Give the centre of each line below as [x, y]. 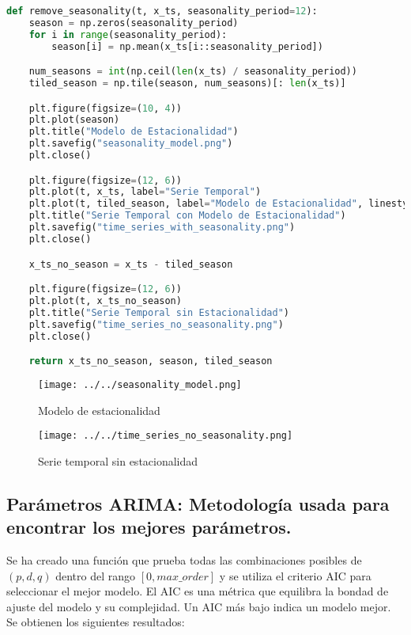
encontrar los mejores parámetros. [149, 527]
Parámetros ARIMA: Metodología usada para [198, 503]
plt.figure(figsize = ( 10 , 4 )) [105, 108]
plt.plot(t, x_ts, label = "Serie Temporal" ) [145, 192]
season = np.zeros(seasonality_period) [134, 23]
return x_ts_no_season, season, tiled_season [151, 361]
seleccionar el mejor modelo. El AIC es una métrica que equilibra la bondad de [198, 591]
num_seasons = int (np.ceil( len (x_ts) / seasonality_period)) [193, 72]
